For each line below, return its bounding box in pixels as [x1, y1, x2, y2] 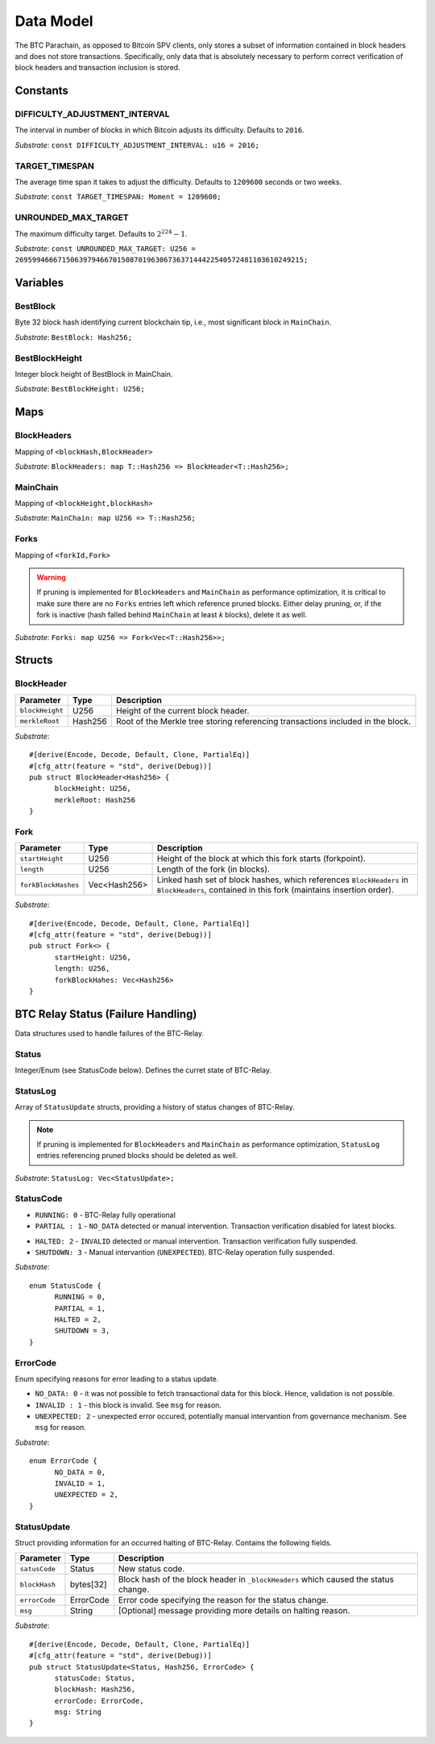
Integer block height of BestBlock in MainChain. [14, 370, 173, 379]
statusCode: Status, [54, 1673, 136, 1683]
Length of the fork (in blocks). [156, 864, 270, 875]
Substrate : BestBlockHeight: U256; [14, 384, 145, 394]
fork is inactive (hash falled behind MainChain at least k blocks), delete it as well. [36, 610, 308, 620]
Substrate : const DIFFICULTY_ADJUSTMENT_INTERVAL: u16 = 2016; [14, 140, 259, 149]
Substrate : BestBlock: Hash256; [14, 332, 133, 342]
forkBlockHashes [19, 880, 80, 889]
